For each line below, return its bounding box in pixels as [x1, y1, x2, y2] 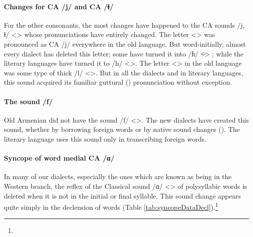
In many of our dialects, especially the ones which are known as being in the [4, 171, 232, 182]
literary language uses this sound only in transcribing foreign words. [4, 133, 207, 144]
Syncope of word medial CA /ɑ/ [4, 153, 115, 163]
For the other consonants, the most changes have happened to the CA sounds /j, [4, 19, 245, 30]
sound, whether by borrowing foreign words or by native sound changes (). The [4, 124, 240, 134]
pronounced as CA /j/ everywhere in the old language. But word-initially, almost [4, 38, 246, 49]
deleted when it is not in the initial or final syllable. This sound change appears [4, 190, 241, 201]
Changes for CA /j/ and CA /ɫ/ [4, 1, 114, 11]
